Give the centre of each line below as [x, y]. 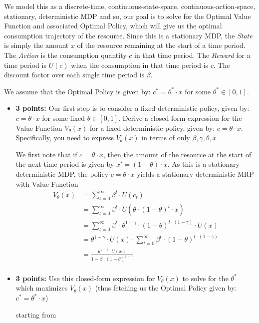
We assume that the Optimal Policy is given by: [77, 91]
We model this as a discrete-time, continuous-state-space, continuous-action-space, [130, 6]
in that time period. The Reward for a [192, 55]
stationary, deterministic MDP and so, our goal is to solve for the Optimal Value [128, 16]
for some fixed [63, 118]
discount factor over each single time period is [74, 75]
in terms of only [166, 138]
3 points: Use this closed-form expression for [85, 278]
